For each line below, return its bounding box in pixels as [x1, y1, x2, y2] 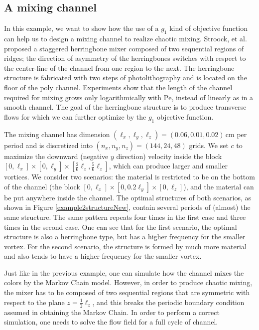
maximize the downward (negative [4, 151, 109, 161]
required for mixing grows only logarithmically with [4, 92, 162, 102]
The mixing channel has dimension [4, 129, 110, 139]
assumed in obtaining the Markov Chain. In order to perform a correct [4, 307, 220, 317]
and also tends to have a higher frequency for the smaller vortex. [4, 251, 202, 261]
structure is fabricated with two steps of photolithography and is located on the [4, 72, 247, 83]
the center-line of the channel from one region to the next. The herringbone [4, 62, 235, 73]
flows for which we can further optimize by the [4, 111, 146, 122]
